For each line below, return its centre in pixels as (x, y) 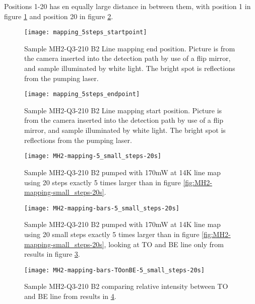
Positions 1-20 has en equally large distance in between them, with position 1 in (127, 6)
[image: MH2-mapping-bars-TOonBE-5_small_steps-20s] (114, 270)
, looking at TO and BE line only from (164, 244)
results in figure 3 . (52, 254)
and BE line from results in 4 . (70, 296)
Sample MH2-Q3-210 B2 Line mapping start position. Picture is (123, 110)
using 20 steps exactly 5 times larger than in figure (103, 182)
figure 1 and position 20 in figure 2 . (59, 16)
